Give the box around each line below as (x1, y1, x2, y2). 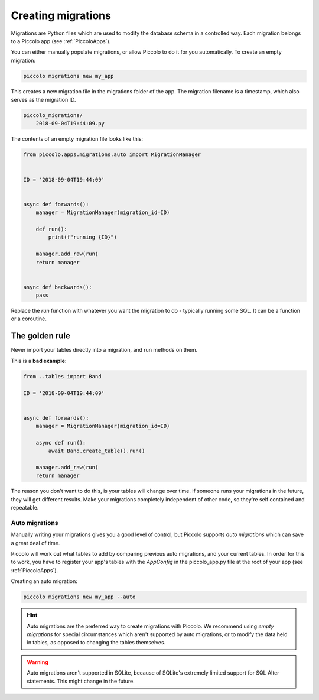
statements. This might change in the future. (27, 678, 135, 685)
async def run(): (35, 439, 86, 446)
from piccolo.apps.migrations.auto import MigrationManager (23, 151, 201, 158)
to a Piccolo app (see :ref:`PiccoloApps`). (11, 37, 111, 44)
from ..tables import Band (23, 373, 102, 380)
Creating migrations (11, 9, 112, 22)
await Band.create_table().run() (48, 448, 145, 455)
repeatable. (11, 504, 39, 511)
